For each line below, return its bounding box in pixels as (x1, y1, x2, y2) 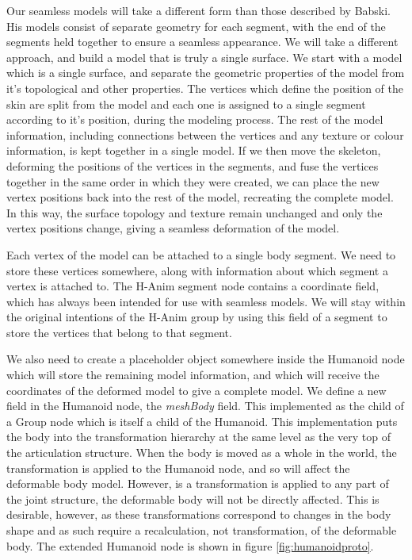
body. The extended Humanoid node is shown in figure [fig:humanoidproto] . (6, 537, 374, 554)
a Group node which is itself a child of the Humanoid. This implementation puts (6, 412, 398, 429)
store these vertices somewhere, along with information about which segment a (6, 262, 388, 278)
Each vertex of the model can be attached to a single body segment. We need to (6, 246, 396, 263)
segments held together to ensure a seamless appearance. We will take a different (6, 33, 399, 50)
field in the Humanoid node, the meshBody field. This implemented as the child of (6, 397, 404, 414)
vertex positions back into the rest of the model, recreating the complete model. (6, 189, 394, 205)
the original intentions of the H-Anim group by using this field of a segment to (6, 309, 387, 325)
